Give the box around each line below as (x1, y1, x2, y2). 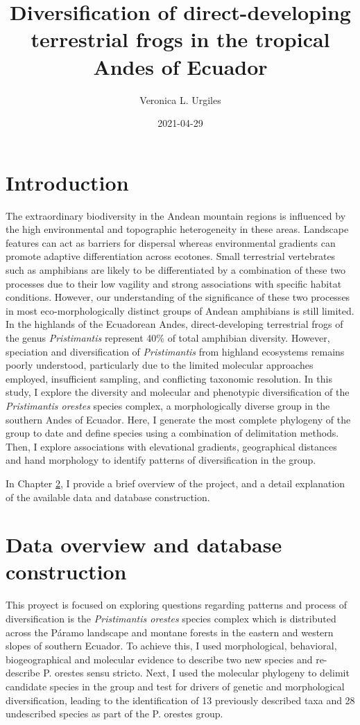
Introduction (6, 168, 129, 196)
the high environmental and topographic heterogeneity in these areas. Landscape (6, 222, 349, 236)
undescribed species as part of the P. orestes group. (6, 706, 223, 721)
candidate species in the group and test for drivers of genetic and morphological (6, 679, 345, 693)
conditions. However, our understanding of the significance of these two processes (6, 290, 350, 304)
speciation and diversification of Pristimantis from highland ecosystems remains (6, 344, 345, 358)
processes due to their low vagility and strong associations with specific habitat (6, 276, 342, 290)
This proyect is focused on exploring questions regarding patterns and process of (6, 597, 348, 612)
